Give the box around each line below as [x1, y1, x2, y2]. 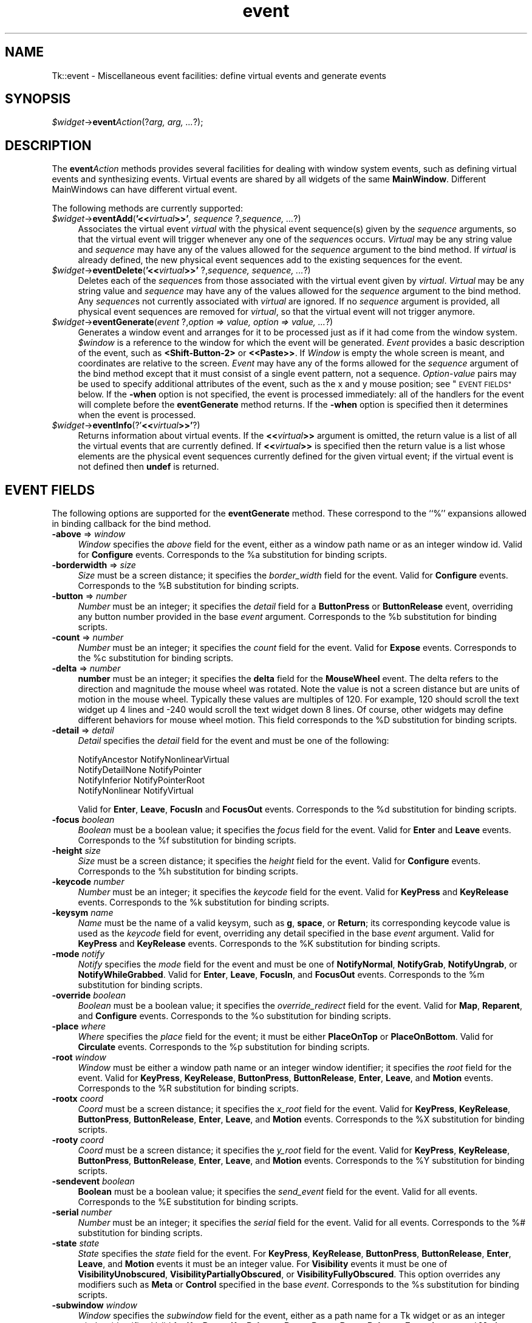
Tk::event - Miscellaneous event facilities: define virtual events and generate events [52, 70, 386, 81]
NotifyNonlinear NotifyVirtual [78, 785, 194, 796]
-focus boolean [52, 814, 115, 825]
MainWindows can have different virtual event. [52, 184, 237, 195]
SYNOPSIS [5, 91, 71, 107]
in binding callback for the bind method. [52, 518, 211, 529]
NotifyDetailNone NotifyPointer [78, 765, 202, 775]
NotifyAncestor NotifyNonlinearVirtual [78, 754, 230, 765]
